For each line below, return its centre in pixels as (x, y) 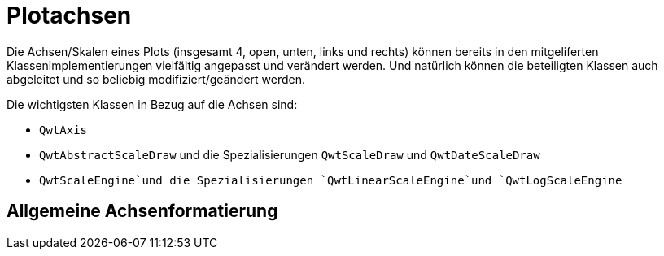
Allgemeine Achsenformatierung (142, 211)
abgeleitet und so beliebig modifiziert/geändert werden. (156, 79)
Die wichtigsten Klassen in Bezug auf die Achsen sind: (152, 104)
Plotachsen (69, 15)
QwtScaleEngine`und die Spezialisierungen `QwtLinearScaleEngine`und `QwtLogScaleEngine (331, 180)
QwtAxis (63, 130)
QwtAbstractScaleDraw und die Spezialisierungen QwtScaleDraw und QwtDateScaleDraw (290, 154)
